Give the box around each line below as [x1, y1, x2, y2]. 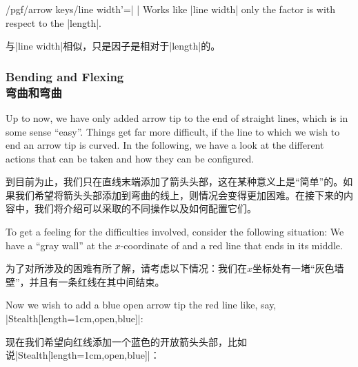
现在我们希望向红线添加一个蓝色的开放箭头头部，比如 [6, 334, 247, 348]
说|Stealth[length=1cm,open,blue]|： [6, 348, 160, 362]
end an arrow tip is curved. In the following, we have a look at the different [6, 138, 324, 152]
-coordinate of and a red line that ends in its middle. [120, 238, 343, 252]
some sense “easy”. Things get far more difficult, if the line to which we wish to [6, 124, 340, 138]
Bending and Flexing [6, 67, 124, 85]
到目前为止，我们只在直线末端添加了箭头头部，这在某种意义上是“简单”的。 [6, 174, 344, 189]
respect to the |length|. [6, 15, 101, 30]
